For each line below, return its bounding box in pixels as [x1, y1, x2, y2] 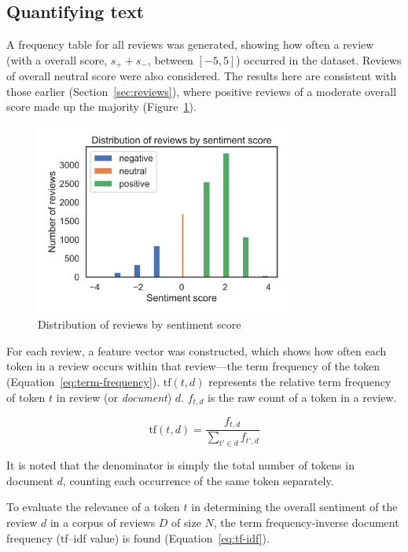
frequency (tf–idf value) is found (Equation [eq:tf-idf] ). [6, 529, 270, 546]
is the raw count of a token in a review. [207, 388, 397, 405]
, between [147, 51, 193, 68]
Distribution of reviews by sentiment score [38, 316, 241, 333]
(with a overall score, [6, 51, 108, 68]
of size [171, 514, 201, 531]
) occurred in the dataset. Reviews [236, 51, 402, 68]
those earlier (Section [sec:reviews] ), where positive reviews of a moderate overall [6, 83, 397, 99]
